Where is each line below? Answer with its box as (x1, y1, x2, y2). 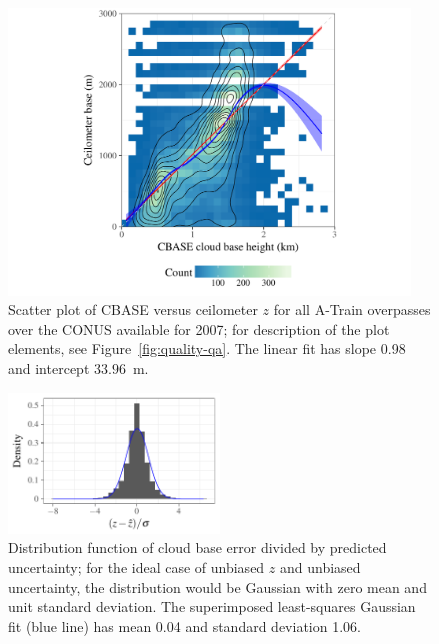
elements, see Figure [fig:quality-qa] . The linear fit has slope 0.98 (8, 338, 406, 359)
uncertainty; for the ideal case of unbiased (8, 557, 265, 578)
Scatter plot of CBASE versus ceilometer (8, 299, 258, 320)
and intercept (8, 357, 90, 378)
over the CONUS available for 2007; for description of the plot (8, 318, 390, 339)
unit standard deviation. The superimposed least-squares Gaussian (8, 596, 416, 617)
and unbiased (279, 557, 361, 578)
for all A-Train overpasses (273, 299, 431, 320)
